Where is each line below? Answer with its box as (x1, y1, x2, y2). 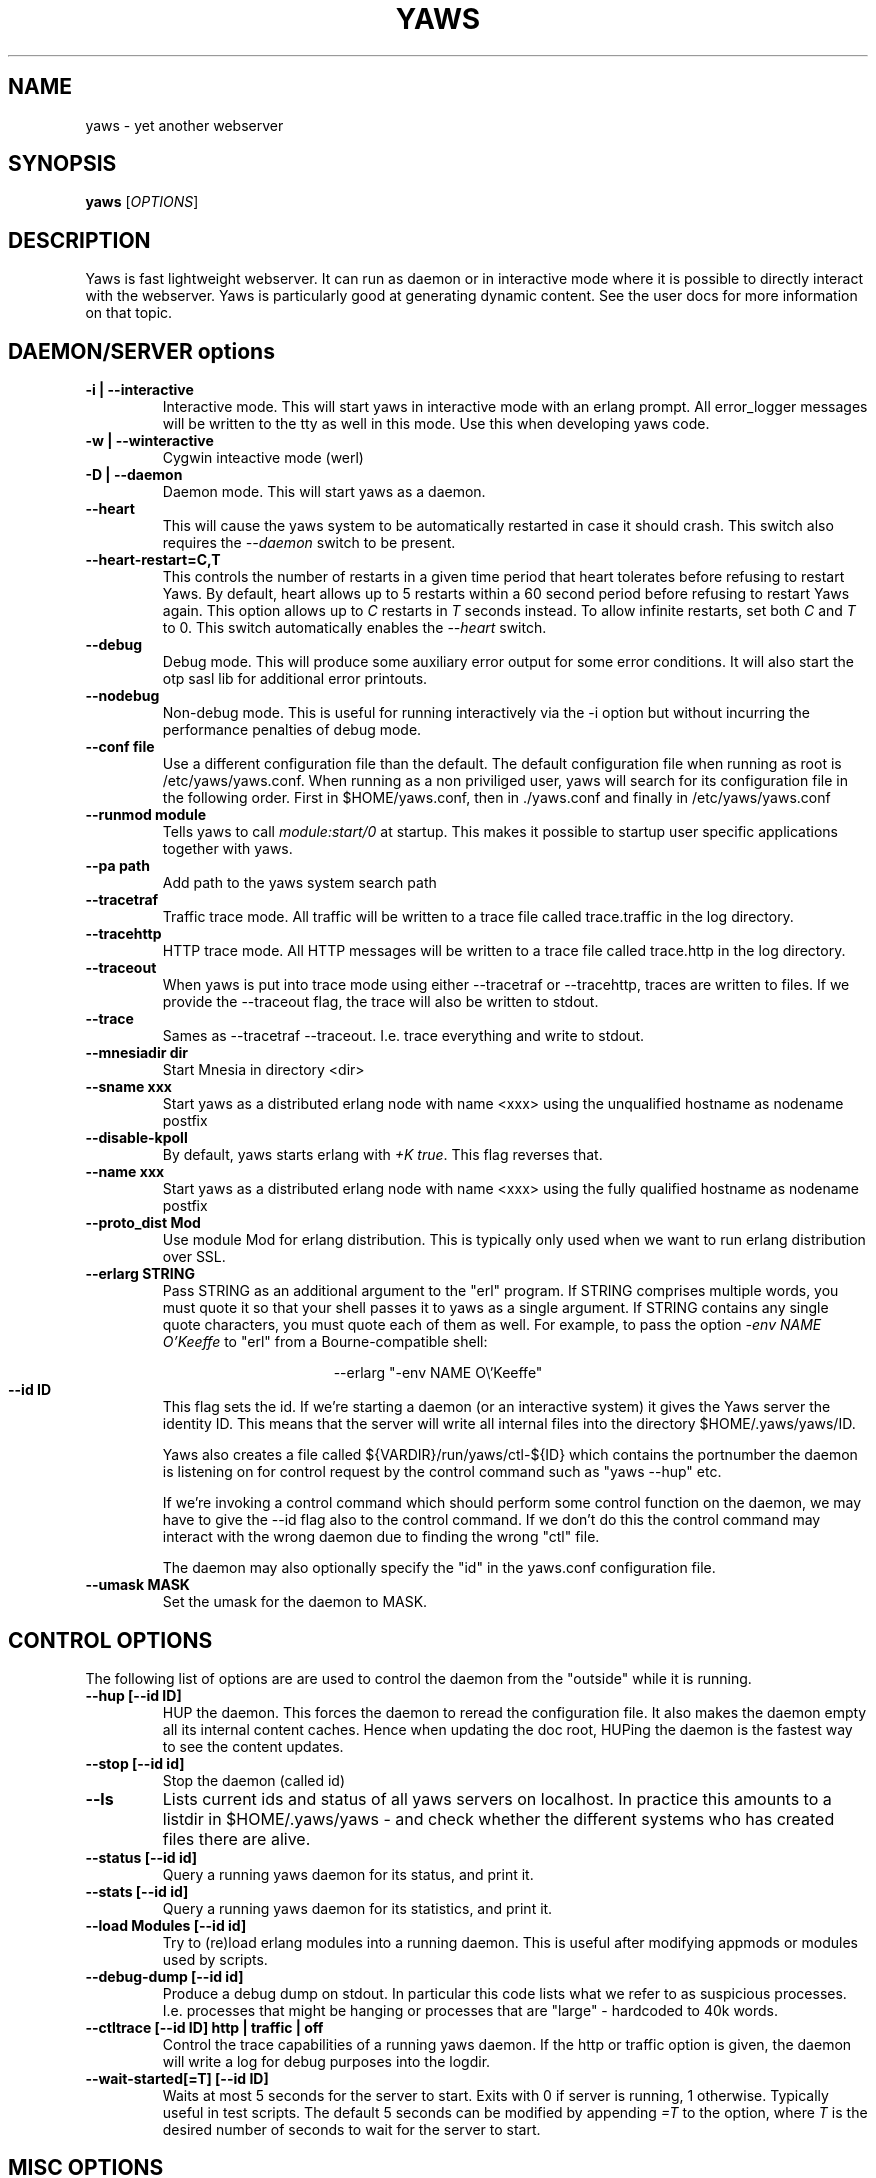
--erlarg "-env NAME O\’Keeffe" (333, 1364, 543, 1382)
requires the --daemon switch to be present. (162, 534, 456, 552)
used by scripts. (162, 1950, 268, 1968)
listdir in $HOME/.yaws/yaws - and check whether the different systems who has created (162, 1808, 835, 1829)
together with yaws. (162, 840, 293, 858)
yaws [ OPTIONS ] (85, 193, 199, 211)
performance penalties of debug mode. (162, 721, 422, 739)
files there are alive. (162, 1828, 311, 1849)
